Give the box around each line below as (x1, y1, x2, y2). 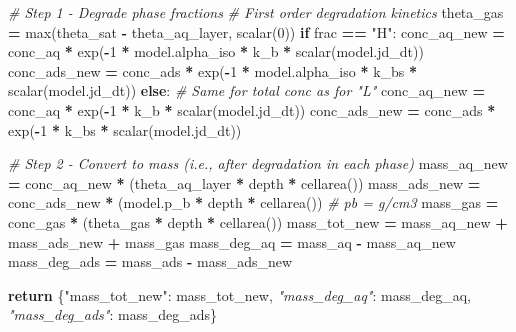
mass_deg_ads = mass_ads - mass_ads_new (8, 251, 293, 272)
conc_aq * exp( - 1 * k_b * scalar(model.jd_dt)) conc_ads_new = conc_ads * (8, 99, 496, 120)
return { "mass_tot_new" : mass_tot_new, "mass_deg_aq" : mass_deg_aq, (8, 284, 472, 305)
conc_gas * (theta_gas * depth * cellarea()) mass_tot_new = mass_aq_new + (8, 211, 508, 232)
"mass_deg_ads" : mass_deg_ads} (8, 304, 218, 325)
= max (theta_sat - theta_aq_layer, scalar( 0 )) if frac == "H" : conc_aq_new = (8, 21, 505, 42)
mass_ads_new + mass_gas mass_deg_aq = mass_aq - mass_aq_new (8, 231, 456, 252)
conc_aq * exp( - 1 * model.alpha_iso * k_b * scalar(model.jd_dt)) (8, 41, 424, 62)
